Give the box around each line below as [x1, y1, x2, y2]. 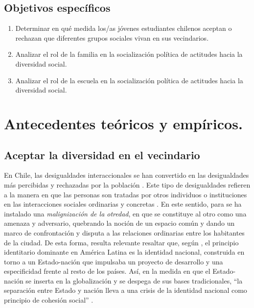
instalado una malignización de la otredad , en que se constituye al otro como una [4, 208, 247, 218]
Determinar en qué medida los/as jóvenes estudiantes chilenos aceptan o [15, 23, 232, 33]
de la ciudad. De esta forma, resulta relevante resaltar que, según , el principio [4, 237, 239, 247]
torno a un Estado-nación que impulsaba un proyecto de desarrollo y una [4, 256, 223, 266]
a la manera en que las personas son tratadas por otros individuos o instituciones [4, 189, 247, 199]
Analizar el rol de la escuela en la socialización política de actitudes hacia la [15, 75, 243, 85]
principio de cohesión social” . [4, 295, 93, 305]
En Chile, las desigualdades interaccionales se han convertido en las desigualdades [4, 170, 249, 180]
